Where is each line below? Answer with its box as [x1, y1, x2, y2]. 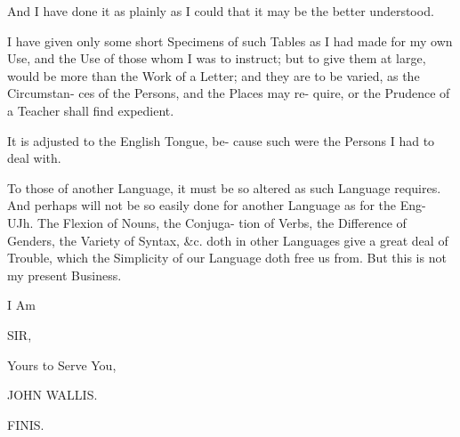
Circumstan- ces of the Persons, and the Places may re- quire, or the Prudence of [7, 84, 450, 102]
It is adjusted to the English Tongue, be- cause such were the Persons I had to [7, 131, 435, 150]
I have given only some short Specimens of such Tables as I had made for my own [7, 31, 453, 50]
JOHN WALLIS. [7, 385, 98, 404]
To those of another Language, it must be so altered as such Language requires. [7, 178, 441, 197]
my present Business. [7, 265, 122, 284]
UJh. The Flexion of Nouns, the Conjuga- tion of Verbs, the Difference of [7, 213, 407, 231]
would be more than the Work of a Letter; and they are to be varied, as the [7, 66, 420, 85]
